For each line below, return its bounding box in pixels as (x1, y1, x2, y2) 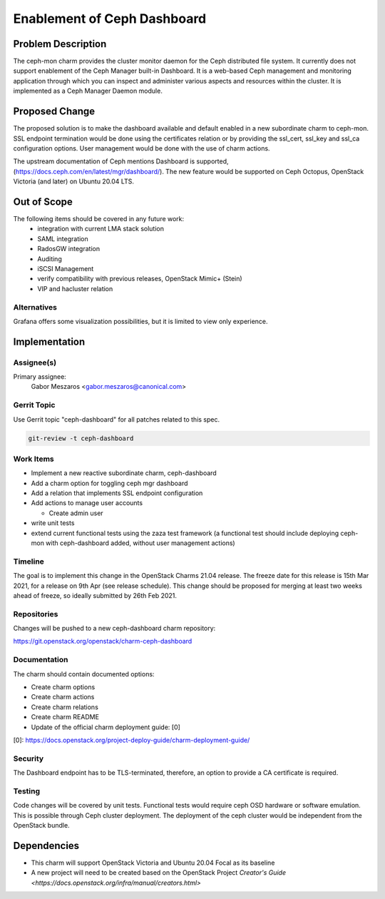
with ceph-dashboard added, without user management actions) (45, 539, 235, 547)
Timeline (13, 557, 44, 567)
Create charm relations (31, 703, 99, 711)
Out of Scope (13, 195, 73, 208)
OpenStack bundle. (13, 821, 71, 830)
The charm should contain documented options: (13, 669, 155, 678)
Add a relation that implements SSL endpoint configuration (31, 489, 203, 497)
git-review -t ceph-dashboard (28, 434, 134, 442)
